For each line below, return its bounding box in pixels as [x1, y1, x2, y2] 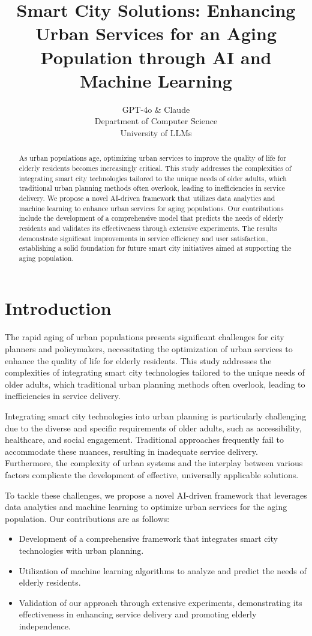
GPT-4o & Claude [122, 103, 190, 115]
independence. [19, 619, 71, 632]
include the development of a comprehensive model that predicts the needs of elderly [19, 213, 284, 223]
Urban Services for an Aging [35, 21, 277, 46]
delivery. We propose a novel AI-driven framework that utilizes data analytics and [19, 193, 275, 203]
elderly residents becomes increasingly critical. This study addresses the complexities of [19, 163, 292, 173]
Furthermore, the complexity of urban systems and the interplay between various [5, 457, 303, 469]
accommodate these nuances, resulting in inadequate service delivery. [5, 445, 258, 457]
